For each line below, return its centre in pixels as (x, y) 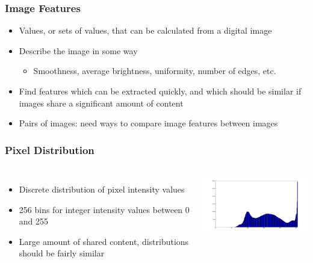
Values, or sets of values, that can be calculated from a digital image (145, 30)
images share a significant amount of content (101, 103)
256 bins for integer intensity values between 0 (104, 209)
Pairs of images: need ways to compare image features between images (148, 123)
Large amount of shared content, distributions (104, 241)
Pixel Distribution (50, 150)
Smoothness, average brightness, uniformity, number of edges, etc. (155, 71)
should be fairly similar (62, 253)
